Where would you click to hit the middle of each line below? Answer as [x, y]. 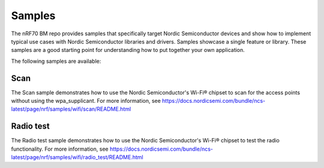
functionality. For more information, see [60, 149]
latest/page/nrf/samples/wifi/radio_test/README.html [77, 157]
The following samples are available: [56, 61]
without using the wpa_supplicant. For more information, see [86, 101]
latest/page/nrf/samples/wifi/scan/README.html [71, 109]
